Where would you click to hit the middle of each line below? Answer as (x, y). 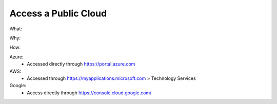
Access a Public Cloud (58, 13)
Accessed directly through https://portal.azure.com (81, 64)
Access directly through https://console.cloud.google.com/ (89, 93)
